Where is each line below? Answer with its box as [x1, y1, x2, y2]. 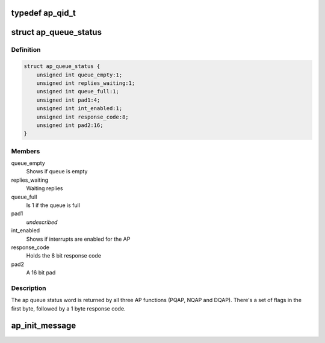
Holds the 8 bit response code [26, 252, 102, 259]
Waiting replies [26, 185, 63, 192]
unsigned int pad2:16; [36, 122, 104, 129]
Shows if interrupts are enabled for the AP [26, 235, 131, 243]
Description [11, 283, 46, 292]
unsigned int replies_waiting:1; [36, 79, 135, 87]
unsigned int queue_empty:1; [36, 71, 123, 78]
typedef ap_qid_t [11, 8, 76, 18]
